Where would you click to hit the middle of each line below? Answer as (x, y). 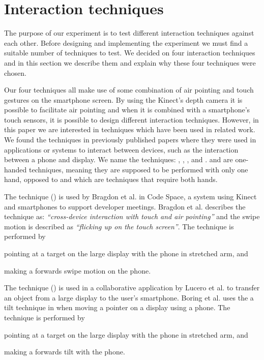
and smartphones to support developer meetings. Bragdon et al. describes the (125, 206)
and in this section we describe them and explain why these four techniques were (130, 62)
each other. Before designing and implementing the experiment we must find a (126, 42)
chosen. (16, 72)
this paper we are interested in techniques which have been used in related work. (130, 129)
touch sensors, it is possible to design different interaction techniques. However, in (131, 119)
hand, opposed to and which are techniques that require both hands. (111, 179)
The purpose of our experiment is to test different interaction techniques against (129, 33)
